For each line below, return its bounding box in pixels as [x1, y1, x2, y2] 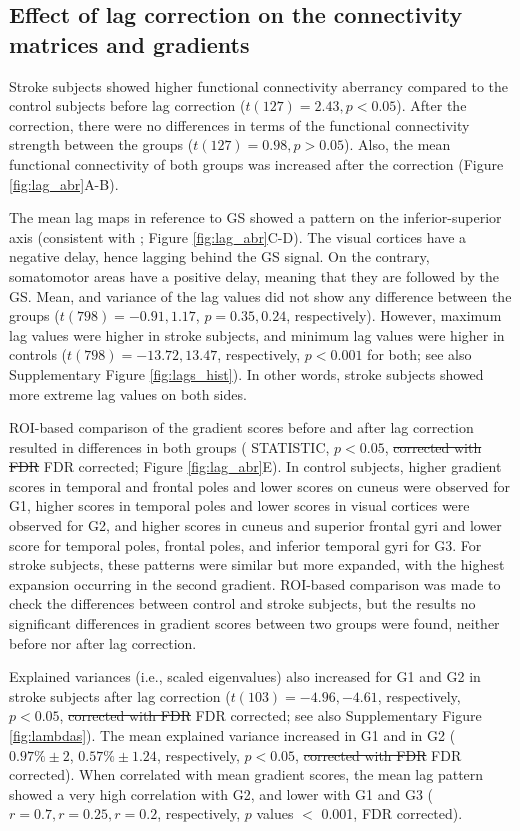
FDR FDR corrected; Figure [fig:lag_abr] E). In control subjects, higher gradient [9, 456, 502, 477]
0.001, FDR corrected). [321, 803, 463, 824]
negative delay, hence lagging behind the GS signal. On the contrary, [9, 246, 430, 267]
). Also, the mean [344, 134, 451, 155]
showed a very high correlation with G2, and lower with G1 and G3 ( [9, 783, 434, 804]
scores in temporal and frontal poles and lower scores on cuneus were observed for [9, 475, 510, 496]
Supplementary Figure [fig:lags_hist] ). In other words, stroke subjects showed [9, 363, 484, 384]
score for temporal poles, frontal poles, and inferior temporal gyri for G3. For [9, 534, 482, 555]
